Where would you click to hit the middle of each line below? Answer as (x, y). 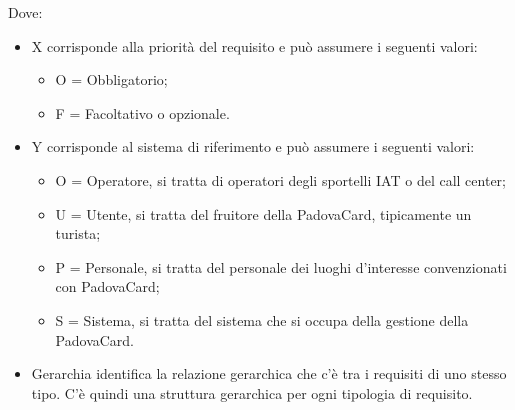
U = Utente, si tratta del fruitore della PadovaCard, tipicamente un (263, 213)
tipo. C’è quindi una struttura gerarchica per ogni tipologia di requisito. (252, 392)
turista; (78, 233)
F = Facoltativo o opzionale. (142, 112)
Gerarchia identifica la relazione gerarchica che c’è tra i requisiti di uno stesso (269, 373)
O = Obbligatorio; (111, 79)
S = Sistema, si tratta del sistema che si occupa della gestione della (262, 319)
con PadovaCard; (107, 286)
